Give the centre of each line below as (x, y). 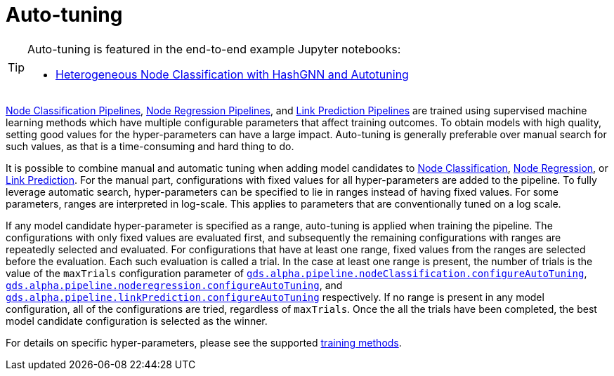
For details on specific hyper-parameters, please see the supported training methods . (204, 342)
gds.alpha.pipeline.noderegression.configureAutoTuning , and (174, 285)
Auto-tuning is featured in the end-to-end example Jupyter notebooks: (214, 49)
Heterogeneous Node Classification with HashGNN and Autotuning (232, 74)
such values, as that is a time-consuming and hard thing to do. (150, 146)
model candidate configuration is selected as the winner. (137, 321)
